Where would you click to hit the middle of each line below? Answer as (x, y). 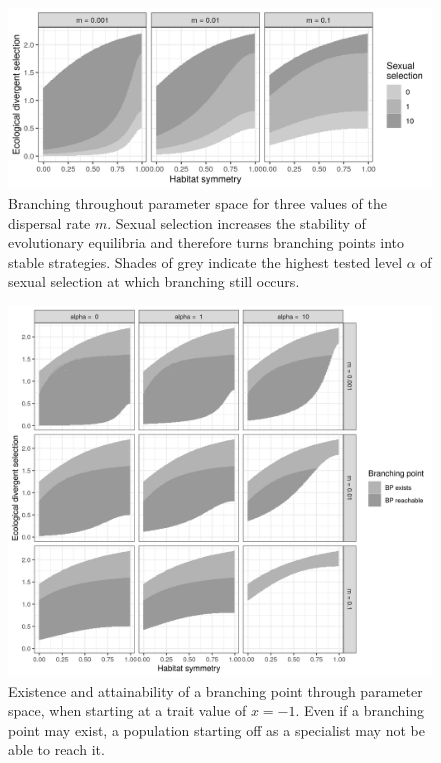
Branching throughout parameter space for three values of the (197, 202)
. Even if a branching (360, 710)
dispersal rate (49, 222)
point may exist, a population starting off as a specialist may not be (216, 729)
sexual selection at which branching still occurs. (154, 281)
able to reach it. (56, 749)
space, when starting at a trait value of (127, 710)
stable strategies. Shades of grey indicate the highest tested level (205, 261)
